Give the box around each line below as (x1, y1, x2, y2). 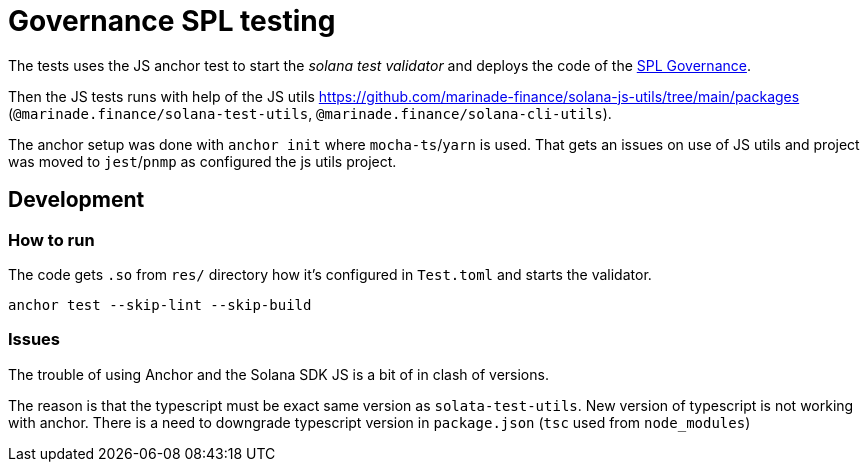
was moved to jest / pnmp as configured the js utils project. (8, 152, 397, 170)
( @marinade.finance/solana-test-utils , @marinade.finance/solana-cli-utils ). (8, 104, 612, 122)
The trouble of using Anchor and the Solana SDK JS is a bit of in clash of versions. (8, 365, 549, 383)
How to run (8, 229, 95, 250)
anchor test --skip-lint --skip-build (8, 296, 312, 313)
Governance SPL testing (8, 4, 336, 38)
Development (8, 187, 145, 213)
